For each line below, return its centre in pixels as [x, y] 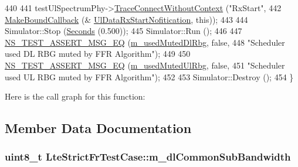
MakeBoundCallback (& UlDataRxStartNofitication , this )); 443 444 [126, 19]
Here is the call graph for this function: [75, 96]
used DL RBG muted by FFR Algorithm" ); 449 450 [98, 54]
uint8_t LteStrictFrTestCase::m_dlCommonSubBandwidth [148, 157]
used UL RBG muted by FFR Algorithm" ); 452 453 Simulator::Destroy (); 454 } [149, 76]
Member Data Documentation [98, 128]
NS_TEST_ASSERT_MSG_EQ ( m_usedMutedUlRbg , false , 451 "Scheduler [145, 65]
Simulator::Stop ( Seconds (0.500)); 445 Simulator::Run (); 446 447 [123, 31]
